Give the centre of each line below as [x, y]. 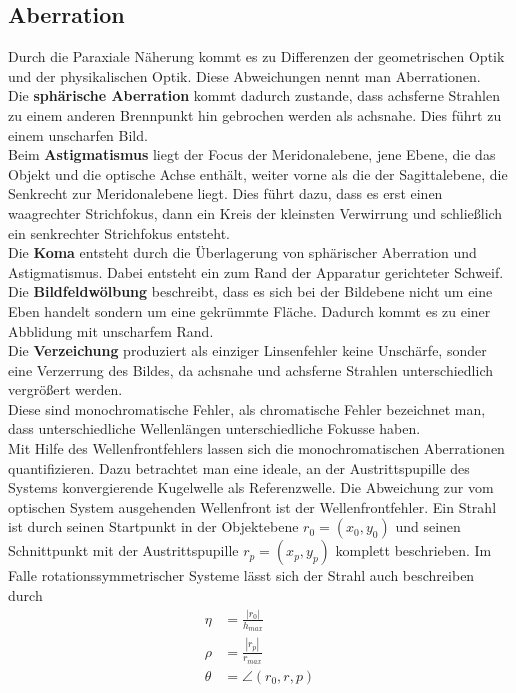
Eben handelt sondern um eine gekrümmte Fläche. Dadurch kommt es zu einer [249, 310]
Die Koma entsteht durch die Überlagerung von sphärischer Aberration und [242, 252]
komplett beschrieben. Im [413, 550]
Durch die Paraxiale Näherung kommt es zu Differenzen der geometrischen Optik [256, 56]
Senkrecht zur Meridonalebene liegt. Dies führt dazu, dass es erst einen [225, 193]
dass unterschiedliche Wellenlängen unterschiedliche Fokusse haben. [214, 428]
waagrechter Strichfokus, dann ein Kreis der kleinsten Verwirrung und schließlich [255, 212]
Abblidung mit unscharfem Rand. [111, 330]
